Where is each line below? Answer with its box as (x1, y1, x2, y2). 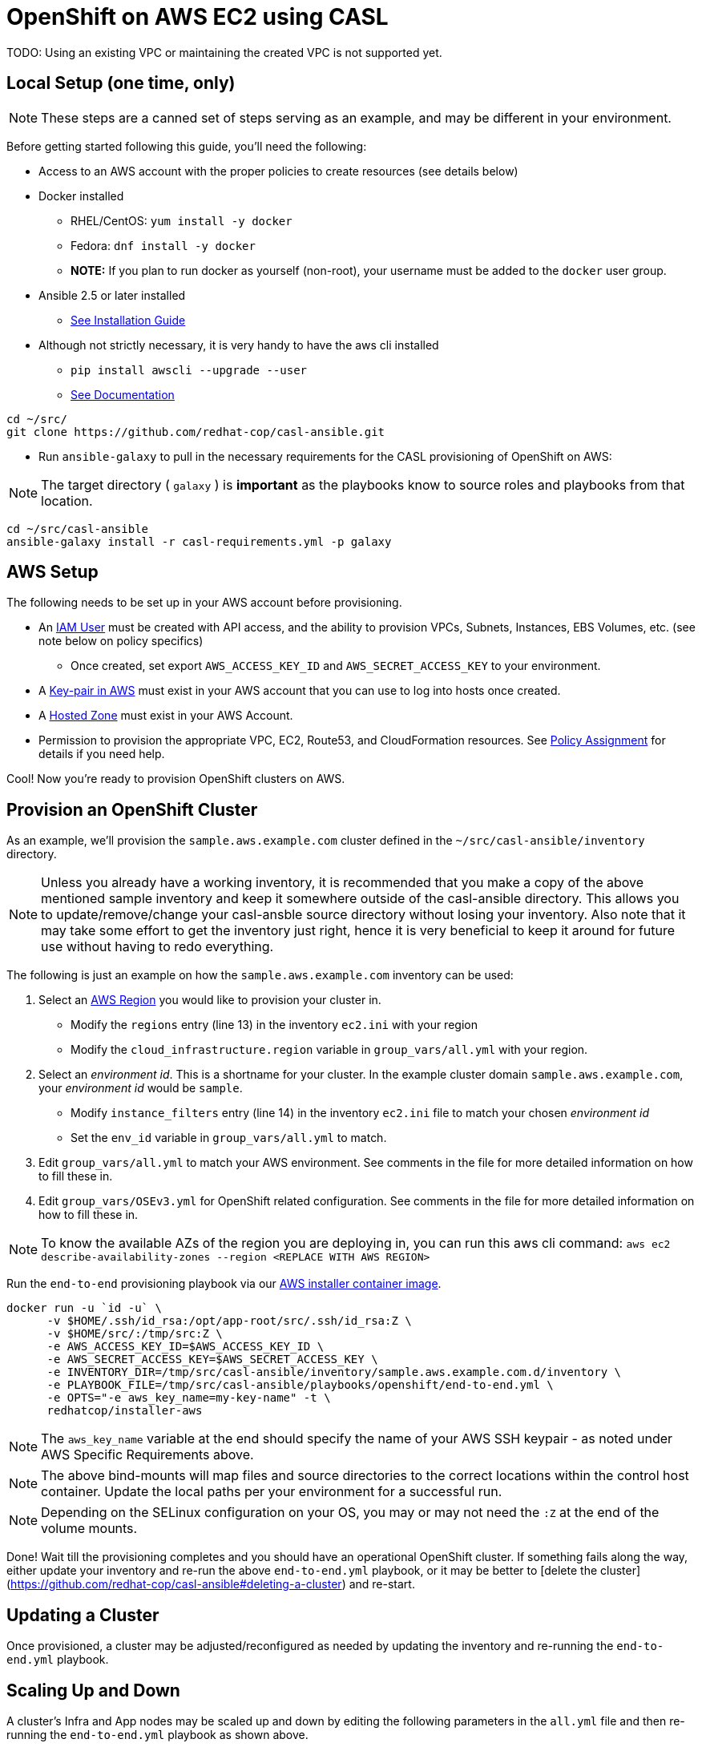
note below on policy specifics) (38, 634, 204, 648)
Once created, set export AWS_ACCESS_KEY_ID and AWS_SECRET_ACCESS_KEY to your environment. (71, 659, 601, 673)
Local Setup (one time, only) (6, 73, 236, 94)
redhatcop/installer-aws (46, 1404, 203, 1418)
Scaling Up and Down (6, 1680, 180, 1701)
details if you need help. (38, 747, 165, 761)
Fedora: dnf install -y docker (71, 238, 256, 252)
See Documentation (71, 387, 175, 401)
